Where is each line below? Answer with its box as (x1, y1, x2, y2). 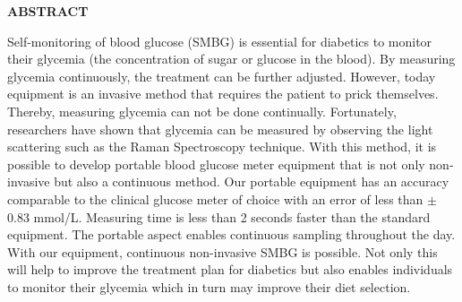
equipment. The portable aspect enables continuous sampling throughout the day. (7, 225, 456, 244)
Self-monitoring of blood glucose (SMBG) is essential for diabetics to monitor (7, 31, 432, 50)
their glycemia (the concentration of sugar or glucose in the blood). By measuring (7, 49, 456, 68)
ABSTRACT (7, 2, 89, 20)
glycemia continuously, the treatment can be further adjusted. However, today (7, 66, 436, 85)
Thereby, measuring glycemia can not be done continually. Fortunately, (7, 101, 397, 120)
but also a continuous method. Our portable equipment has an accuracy (54, 172, 449, 191)
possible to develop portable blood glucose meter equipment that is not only (7, 154, 425, 173)
